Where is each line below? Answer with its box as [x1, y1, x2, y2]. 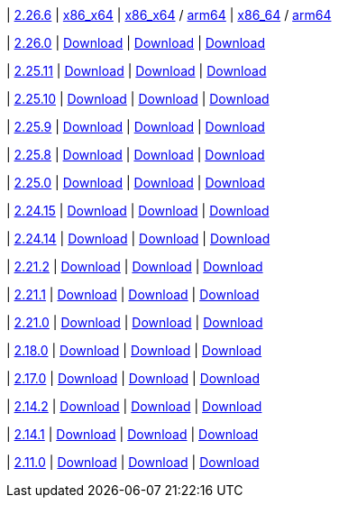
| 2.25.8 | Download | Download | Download [6, 147, 265, 162]
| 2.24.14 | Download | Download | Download [6, 231, 270, 246]
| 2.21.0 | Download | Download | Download [6, 315, 263, 330]
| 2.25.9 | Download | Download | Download [6, 119, 265, 134]
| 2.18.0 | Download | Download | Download [6, 343, 262, 358]
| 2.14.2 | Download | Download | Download [6, 399, 262, 414]
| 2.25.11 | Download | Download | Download [6, 63, 267, 78]
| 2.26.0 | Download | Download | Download [6, 35, 266, 50]
